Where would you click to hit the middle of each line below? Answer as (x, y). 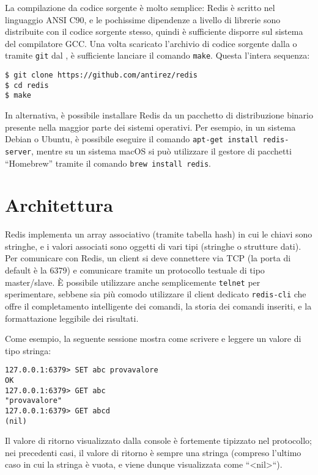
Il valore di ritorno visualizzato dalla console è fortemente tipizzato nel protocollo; (159, 441)
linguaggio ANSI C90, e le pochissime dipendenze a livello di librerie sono (143, 19)
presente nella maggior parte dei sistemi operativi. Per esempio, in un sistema (150, 127)
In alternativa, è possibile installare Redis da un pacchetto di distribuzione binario (159, 115)
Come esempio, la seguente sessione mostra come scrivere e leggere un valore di (153, 339)
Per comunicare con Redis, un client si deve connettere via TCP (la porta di (148, 258)
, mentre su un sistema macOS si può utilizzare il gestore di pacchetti (161, 150)
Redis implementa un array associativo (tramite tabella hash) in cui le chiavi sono (159, 234)
